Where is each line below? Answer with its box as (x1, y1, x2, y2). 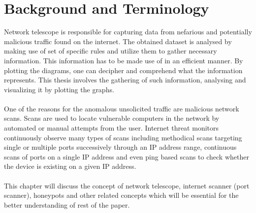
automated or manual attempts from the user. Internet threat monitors (4, 123, 219, 133)
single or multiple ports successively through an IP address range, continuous (4, 142, 237, 152)
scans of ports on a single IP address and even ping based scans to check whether (4, 151, 249, 161)
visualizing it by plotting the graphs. (4, 84, 114, 94)
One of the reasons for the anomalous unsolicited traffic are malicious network (4, 103, 239, 113)
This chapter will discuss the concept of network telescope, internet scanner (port (4, 180, 250, 190)
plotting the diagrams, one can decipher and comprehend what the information (4, 65, 243, 75)
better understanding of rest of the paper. (4, 199, 130, 210)
